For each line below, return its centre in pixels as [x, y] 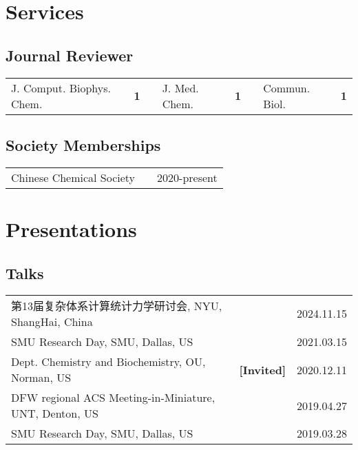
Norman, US [41, 378]
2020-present [187, 177]
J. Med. [180, 88]
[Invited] [263, 369]
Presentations [71, 228]
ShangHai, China [52, 322]
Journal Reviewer [70, 55]
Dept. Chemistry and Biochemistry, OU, [108, 362]
